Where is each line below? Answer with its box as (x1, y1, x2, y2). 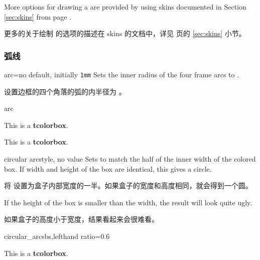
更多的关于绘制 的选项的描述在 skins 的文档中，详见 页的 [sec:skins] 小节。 (4, 28, 246, 39)
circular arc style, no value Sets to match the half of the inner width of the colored (4, 154, 256, 164)
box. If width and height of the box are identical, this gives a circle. (4, 163, 212, 174)
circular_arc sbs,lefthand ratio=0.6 (4, 231, 110, 241)
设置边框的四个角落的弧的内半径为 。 (4, 86, 126, 96)
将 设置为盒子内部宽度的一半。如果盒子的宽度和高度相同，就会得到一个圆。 (4, 180, 252, 191)
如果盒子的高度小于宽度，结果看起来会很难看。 (4, 214, 159, 224)
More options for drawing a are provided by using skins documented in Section (4, 2, 246, 12)
